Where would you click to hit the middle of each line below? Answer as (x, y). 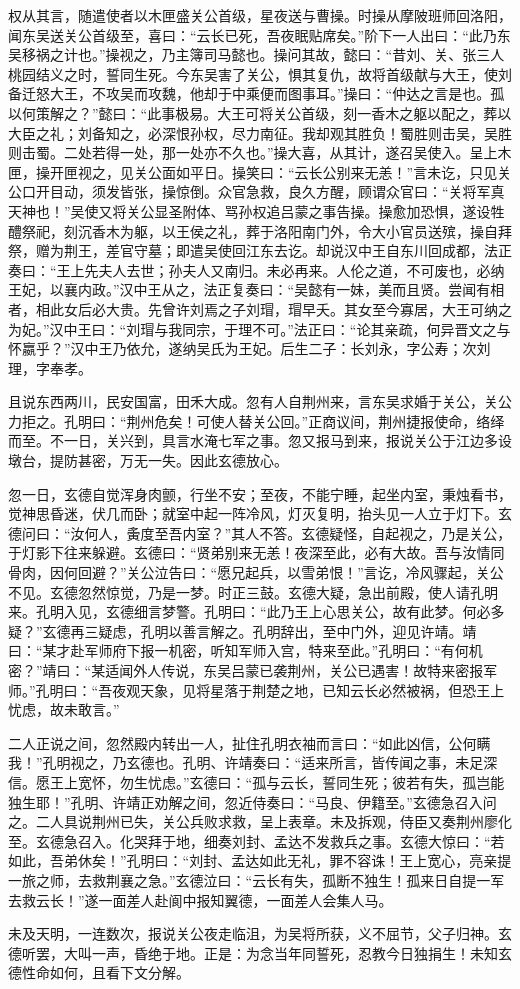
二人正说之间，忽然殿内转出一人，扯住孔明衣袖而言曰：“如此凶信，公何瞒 (249, 742)
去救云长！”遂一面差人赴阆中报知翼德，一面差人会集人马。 (200, 899)
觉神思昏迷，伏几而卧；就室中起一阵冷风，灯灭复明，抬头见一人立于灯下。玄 (260, 513)
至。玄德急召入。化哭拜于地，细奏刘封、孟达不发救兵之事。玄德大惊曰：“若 (256, 840)
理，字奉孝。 (50, 367)
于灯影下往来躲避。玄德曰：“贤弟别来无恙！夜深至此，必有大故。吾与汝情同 (256, 552)
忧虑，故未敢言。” (64, 709)
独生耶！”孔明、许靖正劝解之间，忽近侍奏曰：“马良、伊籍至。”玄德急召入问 (252, 801)
